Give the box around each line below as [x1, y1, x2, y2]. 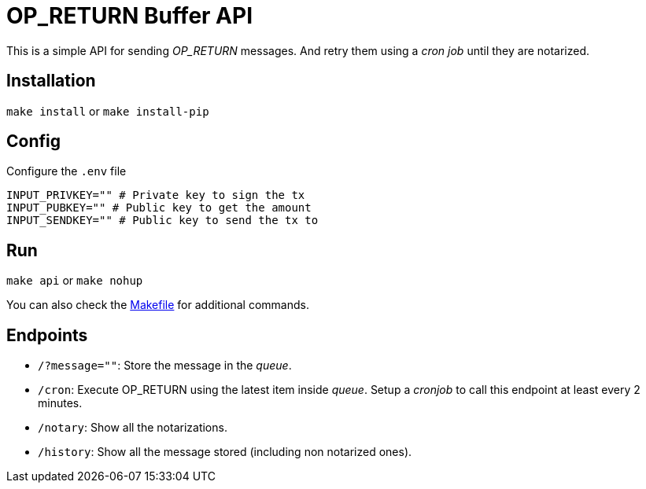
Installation [6, 71, 96, 91]
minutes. [38, 396, 83, 410]
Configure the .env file [6, 164, 127, 178]
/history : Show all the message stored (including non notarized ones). [38, 445, 412, 459]
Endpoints [6, 325, 88, 345]
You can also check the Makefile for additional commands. [6, 298, 309, 312]
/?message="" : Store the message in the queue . [38, 358, 292, 373]
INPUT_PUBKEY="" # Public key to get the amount [6, 201, 312, 215]
